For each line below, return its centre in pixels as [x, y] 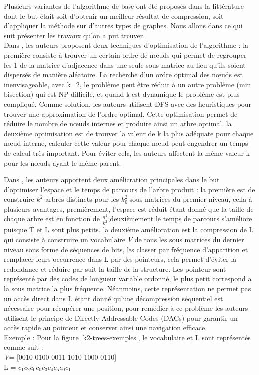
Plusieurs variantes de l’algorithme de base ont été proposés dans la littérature [124, 6]
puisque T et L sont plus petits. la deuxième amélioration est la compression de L [129, 229]
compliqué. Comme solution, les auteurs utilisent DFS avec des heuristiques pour [128, 104]
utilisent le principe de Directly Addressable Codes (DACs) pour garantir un [121, 317]
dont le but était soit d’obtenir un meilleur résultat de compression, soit [114, 16]
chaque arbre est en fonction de [52, 218]
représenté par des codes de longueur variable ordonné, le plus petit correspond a [128, 278]
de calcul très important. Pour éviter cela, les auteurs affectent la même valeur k [127, 153]
